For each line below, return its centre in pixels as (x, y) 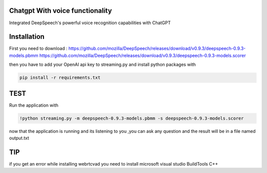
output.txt (19, 138)
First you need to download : (38, 48)
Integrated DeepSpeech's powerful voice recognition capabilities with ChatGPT (90, 23)
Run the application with (34, 105)
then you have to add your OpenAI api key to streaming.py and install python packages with (103, 65)
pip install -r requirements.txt (60, 78)
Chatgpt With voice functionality (61, 11)
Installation (27, 37)
